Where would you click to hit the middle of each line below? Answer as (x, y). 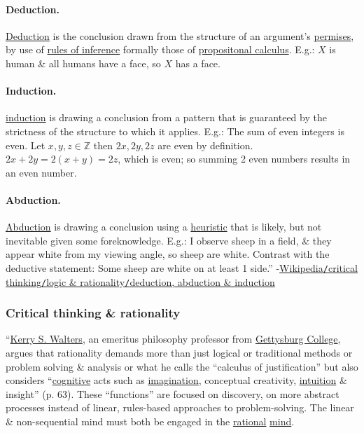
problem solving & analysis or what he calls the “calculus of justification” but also (182, 366)
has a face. (198, 63)
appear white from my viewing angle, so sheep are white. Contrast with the (168, 254)
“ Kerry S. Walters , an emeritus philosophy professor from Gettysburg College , (173, 339)
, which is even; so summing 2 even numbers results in (234, 159)
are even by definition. (205, 145)
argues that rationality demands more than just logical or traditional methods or (179, 353)
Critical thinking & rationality (93, 313)
